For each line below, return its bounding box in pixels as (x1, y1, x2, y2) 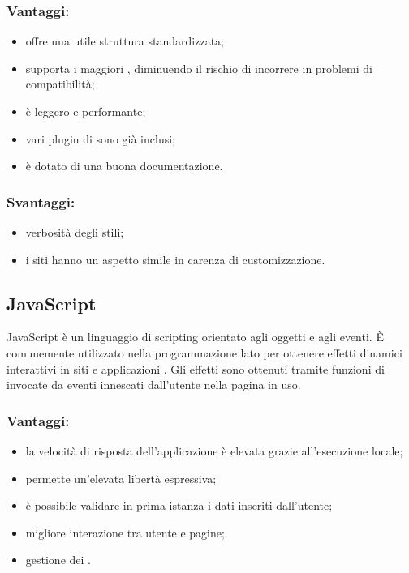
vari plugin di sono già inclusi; (25, 130, 175, 147)
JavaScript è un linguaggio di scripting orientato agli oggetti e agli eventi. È (6, 328, 384, 345)
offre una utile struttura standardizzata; (25, 32, 224, 49)
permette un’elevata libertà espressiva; (25, 469, 217, 486)
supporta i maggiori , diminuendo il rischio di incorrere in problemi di (25, 59, 372, 76)
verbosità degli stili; (25, 224, 124, 240)
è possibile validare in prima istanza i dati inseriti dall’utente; (25, 497, 333, 514)
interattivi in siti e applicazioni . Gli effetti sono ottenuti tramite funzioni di (6, 360, 385, 377)
